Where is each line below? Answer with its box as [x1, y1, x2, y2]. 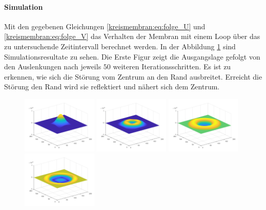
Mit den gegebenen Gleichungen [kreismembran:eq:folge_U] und [4, 21, 206, 31]
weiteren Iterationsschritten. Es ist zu [113, 61, 231, 72]
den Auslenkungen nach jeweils [4, 61, 101, 72]
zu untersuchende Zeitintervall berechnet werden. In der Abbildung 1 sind [4, 41, 236, 51]
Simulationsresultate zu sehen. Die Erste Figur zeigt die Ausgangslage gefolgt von [4, 51, 260, 62]
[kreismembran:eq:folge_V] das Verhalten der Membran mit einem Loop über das [4, 31, 260, 42]
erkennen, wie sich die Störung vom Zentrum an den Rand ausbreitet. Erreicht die [4, 71, 262, 82]
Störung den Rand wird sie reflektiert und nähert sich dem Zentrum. [4, 81, 220, 92]
